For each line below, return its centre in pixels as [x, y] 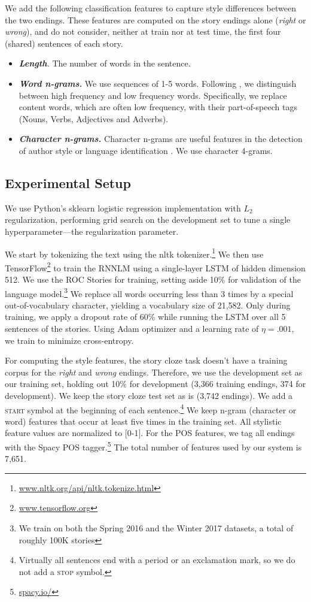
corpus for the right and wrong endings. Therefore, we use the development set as [154, 372]
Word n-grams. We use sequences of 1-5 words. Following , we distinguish [158, 83]
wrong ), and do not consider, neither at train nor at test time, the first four [143, 31]
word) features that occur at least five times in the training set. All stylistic [143, 421]
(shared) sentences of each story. [64, 43]
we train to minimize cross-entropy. [69, 340]
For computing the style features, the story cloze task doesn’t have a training [146, 360]
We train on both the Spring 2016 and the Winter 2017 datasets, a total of [156, 528]
